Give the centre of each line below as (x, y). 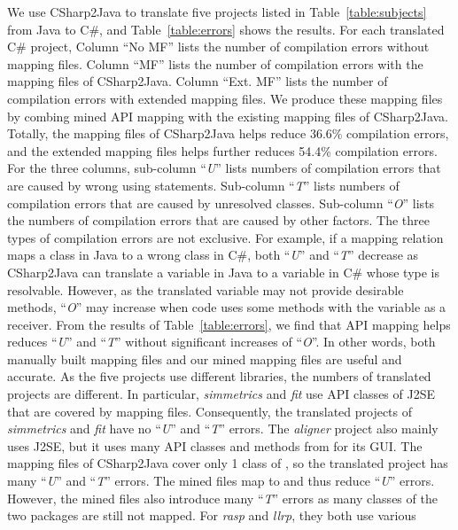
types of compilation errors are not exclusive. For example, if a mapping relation (225, 237)
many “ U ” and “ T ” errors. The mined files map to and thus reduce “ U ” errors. (221, 481)
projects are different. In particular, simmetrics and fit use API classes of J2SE (221, 394)
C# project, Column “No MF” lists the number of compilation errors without (218, 47)
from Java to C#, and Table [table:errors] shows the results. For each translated (226, 29)
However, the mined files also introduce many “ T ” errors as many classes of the (222, 498)
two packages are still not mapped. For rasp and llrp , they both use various (212, 515)
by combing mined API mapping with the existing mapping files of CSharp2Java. (228, 116)
